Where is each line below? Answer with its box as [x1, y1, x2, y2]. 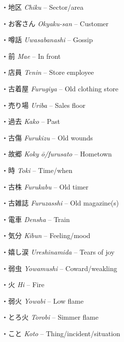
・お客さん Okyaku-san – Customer [1, 18, 109, 28]
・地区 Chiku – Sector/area [1, 2, 84, 12]
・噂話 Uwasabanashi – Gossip [1, 34, 93, 45]
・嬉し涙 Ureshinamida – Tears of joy [1, 246, 115, 256]
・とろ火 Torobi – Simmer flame [1, 312, 99, 322]
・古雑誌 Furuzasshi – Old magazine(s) [1, 198, 119, 208]
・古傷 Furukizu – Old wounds [1, 132, 93, 142]
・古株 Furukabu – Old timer [1, 181, 89, 191]
